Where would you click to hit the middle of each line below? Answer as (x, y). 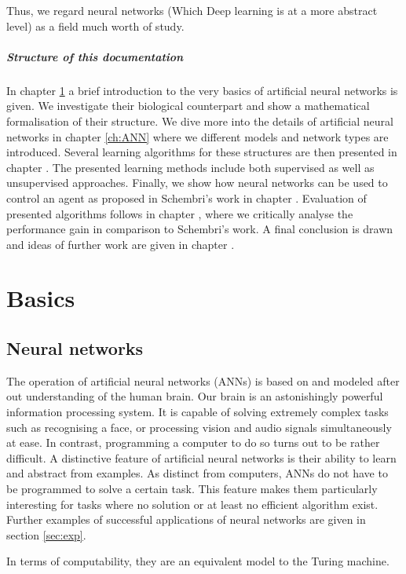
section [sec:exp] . (46, 534)
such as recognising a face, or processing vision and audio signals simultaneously (199, 427)
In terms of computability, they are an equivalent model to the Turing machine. (198, 561)
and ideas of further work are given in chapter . (121, 244)
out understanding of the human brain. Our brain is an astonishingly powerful (195, 396)
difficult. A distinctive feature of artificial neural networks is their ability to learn (201, 457)
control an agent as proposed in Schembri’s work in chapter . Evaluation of (187, 197)
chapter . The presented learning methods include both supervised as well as (190, 167)
